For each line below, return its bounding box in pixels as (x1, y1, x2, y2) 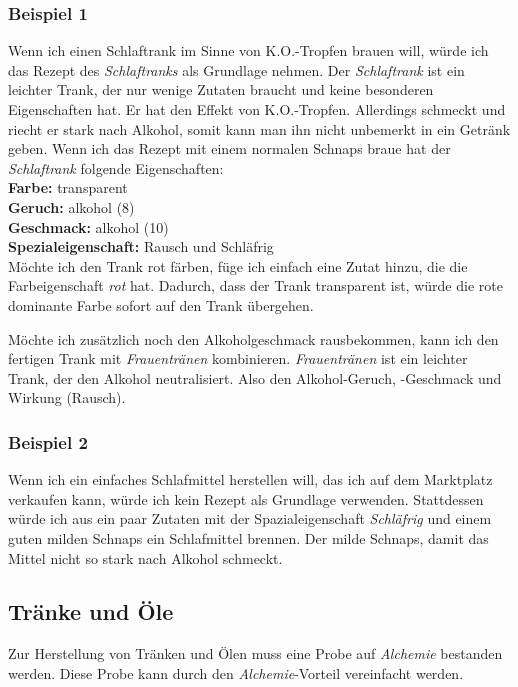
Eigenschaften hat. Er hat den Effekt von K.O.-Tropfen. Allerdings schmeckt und (8, 99, 506, 119)
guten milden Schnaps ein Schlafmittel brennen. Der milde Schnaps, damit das (8, 527, 489, 548)
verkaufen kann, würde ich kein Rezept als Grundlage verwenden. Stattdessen (8, 488, 484, 509)
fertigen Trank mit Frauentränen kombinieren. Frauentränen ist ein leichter (8, 348, 468, 369)
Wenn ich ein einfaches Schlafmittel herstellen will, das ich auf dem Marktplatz (8, 469, 493, 490)
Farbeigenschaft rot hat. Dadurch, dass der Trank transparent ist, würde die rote (8, 275, 503, 296)
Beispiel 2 (8, 429, 88, 454)
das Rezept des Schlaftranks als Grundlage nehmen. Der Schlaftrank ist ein (8, 59, 465, 80)
